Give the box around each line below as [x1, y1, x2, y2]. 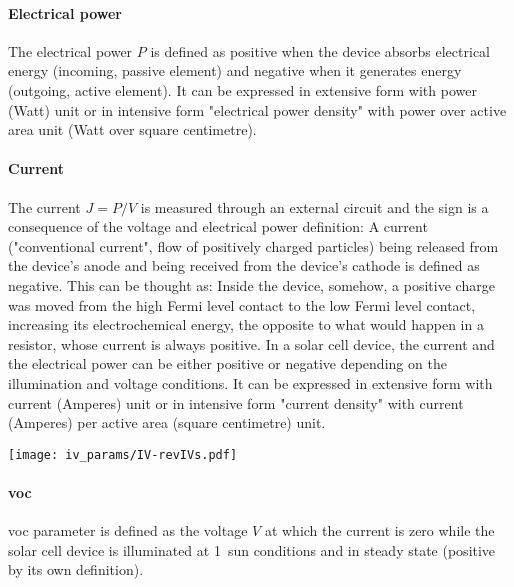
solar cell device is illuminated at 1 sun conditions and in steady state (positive [8, 539, 496, 560]
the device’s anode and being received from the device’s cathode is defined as [8, 255, 480, 276]
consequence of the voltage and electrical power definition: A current [8, 216, 428, 237]
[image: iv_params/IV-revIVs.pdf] [8, 447, 238, 462]
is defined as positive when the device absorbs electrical [150, 40, 490, 61]
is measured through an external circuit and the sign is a [140, 196, 489, 217]
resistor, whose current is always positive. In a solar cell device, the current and [8, 333, 495, 354]
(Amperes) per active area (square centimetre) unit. [8, 412, 326, 433]
